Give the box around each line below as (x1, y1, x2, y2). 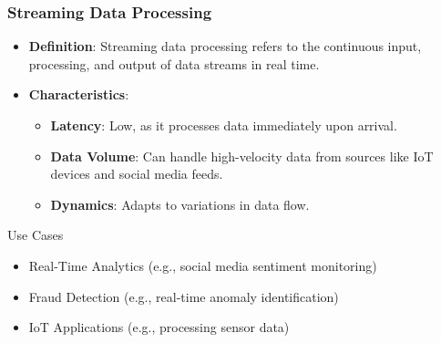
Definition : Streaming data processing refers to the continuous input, (28, 36, 422, 56)
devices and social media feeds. (50, 164, 223, 183)
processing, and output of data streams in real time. (28, 54, 320, 73)
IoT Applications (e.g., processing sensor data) (28, 317, 290, 337)
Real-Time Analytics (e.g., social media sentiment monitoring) (28, 255, 377, 275)
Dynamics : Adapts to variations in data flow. (50, 194, 310, 213)
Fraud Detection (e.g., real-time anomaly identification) (28, 286, 339, 306)
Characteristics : (28, 85, 129, 104)
